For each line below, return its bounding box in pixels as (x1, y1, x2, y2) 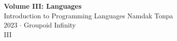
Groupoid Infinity (24, 20, 76, 30)
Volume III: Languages (4, 1, 82, 11)
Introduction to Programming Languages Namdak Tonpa (4, 10, 173, 20)
